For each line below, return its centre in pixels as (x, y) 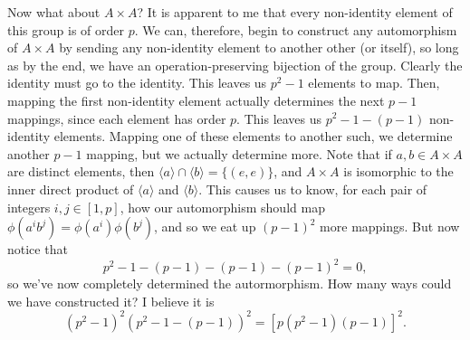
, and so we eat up (205, 227)
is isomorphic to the (398, 171)
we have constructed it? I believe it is (111, 301)
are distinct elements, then (81, 171)
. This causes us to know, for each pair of (313, 189)
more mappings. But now (390, 227)
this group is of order (66, 29)
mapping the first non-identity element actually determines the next (196, 100)
